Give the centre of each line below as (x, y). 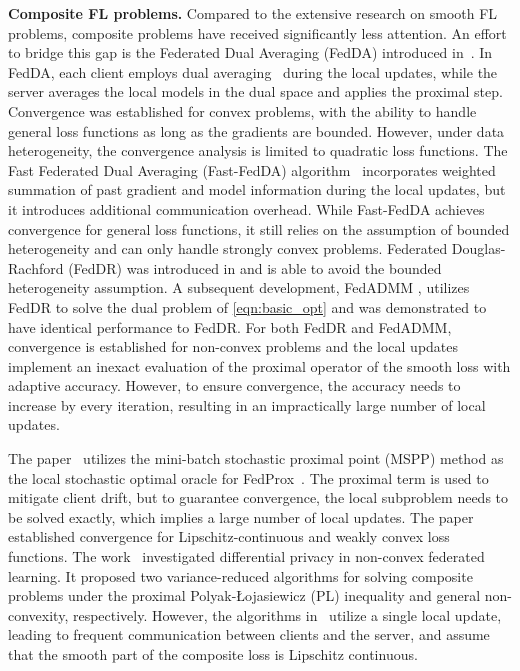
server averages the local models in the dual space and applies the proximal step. (255, 91)
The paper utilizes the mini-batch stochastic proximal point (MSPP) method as (256, 458)
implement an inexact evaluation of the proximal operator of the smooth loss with (259, 365)
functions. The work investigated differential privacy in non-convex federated (246, 556)
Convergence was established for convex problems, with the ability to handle (242, 110)
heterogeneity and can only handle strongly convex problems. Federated (228, 248)
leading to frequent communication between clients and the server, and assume (249, 634)
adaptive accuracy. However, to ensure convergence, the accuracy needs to (234, 385)
